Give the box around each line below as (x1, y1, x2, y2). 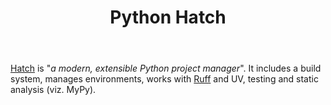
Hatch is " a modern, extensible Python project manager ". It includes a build (10, 62, 322, 75)
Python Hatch (109, 6, 227, 29)
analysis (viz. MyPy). (10, 84, 97, 96)
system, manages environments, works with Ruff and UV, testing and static (10, 73, 319, 85)
